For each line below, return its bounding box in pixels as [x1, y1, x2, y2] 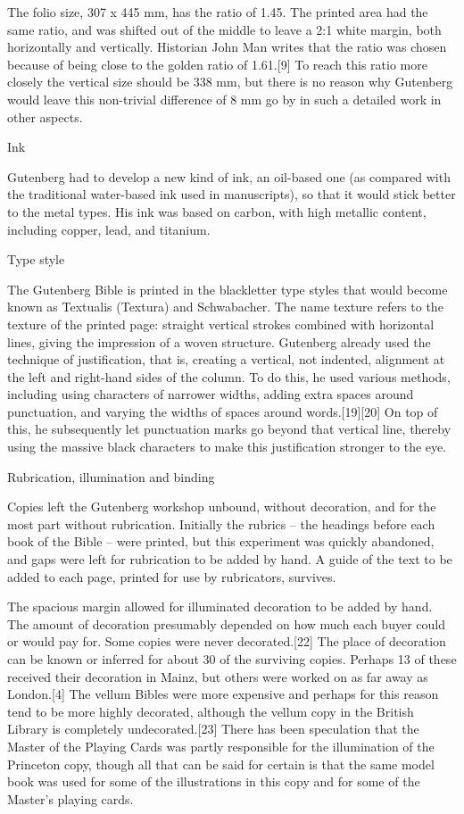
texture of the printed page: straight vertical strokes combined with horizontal [7, 314, 435, 333]
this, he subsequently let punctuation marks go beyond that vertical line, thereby [7, 419, 452, 438]
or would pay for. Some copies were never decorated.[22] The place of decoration [7, 632, 446, 651]
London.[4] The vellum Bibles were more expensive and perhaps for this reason [7, 685, 439, 703]
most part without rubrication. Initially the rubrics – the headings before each [7, 514, 435, 533]
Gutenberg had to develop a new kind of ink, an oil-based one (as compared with [7, 167, 451, 186]
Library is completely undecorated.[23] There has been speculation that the [7, 719, 419, 738]
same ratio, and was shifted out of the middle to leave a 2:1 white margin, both [7, 20, 442, 38]
